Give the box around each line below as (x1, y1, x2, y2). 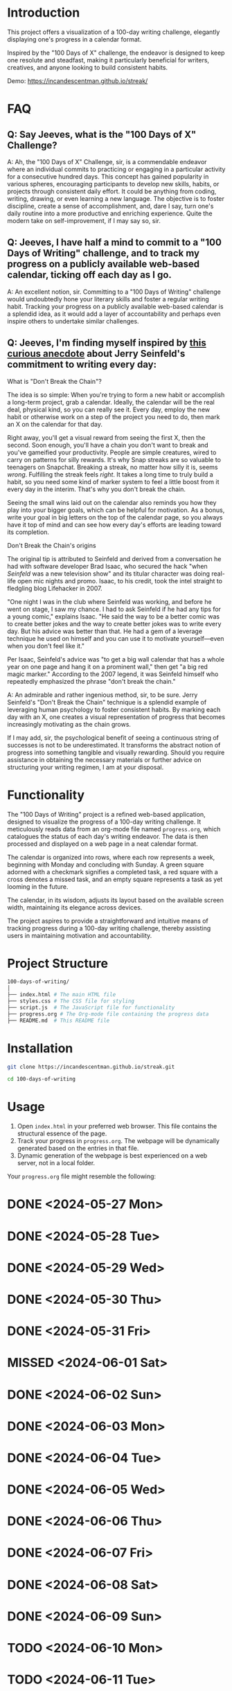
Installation (7, 1041, 73, 1056)
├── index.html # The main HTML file (7, 991, 116, 998)
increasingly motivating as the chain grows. (7, 720, 132, 728)
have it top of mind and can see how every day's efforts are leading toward (7, 520, 222, 529)
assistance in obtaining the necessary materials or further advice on (7, 755, 202, 763)
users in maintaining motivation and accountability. (7, 931, 152, 939)
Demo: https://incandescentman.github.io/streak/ (7, 76, 148, 85)
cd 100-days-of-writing (7, 1076, 76, 1083)
